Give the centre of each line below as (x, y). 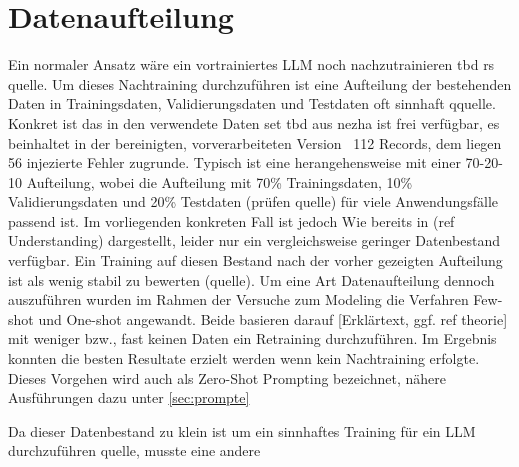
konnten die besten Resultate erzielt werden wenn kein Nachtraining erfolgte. (244, 358)
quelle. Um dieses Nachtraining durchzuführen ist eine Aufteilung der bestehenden (260, 83)
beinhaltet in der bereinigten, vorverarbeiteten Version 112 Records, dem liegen (255, 142)
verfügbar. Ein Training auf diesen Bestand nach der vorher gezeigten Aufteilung (255, 260)
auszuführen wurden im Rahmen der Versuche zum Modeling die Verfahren (238, 299)
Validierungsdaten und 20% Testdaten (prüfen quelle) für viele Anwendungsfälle (253, 201)
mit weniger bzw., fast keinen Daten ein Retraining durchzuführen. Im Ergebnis (252, 338)
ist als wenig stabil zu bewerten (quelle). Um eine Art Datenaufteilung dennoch (251, 279)
